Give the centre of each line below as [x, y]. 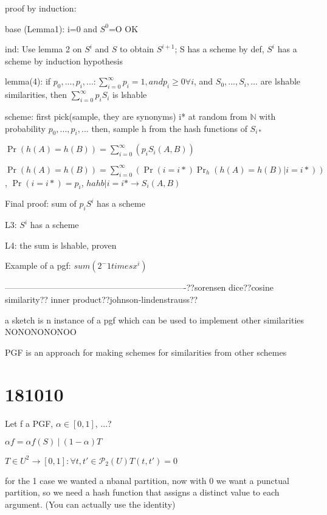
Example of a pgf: [38, 265]
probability [25, 128]
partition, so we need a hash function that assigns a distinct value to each [142, 492]
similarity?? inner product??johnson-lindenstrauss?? [102, 299]
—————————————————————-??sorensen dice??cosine [139, 287]
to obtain [137, 49]
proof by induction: [41, 8]
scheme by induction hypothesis [64, 60]
